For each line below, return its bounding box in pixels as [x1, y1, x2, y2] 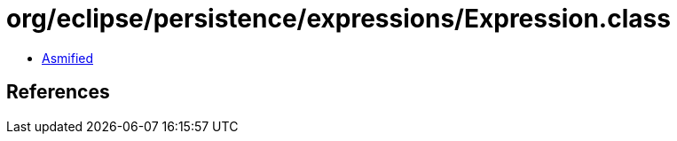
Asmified [42, 50, 94, 66]
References [6, 81, 110, 104]
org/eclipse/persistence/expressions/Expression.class [6, 4, 671, 34]
